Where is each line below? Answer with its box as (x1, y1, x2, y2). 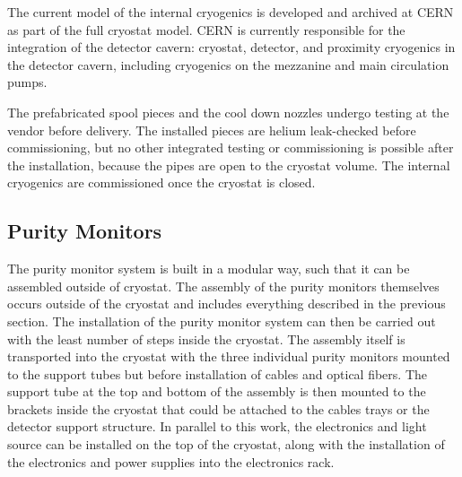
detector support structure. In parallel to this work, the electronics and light (7, 417, 427, 436)
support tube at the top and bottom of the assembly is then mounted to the (7, 382, 426, 401)
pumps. (7, 73, 48, 91)
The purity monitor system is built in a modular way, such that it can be (7, 259, 410, 278)
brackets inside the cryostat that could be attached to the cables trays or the (7, 399, 430, 418)
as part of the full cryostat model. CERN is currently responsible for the (7, 20, 405, 39)
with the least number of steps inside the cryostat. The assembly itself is (7, 329, 405, 348)
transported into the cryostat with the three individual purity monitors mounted (7, 347, 450, 366)
